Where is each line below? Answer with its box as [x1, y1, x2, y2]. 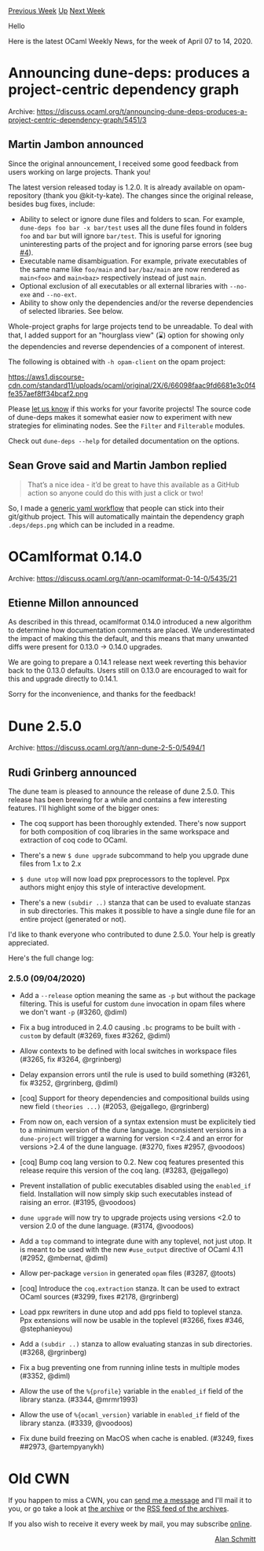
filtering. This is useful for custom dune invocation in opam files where [19, 999, 246, 1008]
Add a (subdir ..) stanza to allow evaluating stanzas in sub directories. [19, 1339, 253, 1349]
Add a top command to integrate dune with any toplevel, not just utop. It [19, 1236, 253, 1246]
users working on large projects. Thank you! [8, 167, 151, 176]
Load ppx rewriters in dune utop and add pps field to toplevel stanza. [19, 1307, 243, 1317]
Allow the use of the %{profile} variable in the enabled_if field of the [19, 1387, 244, 1396]
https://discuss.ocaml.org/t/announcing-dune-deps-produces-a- [36, 106, 247, 116]
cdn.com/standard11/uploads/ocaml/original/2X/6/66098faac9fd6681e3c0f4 [8, 380, 256, 390]
